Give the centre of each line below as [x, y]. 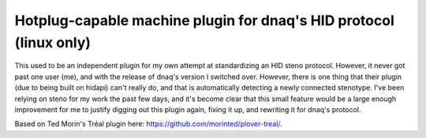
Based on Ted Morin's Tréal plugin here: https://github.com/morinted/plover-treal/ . [149, 124]
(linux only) [52, 42]
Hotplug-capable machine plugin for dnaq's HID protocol [204, 20]
